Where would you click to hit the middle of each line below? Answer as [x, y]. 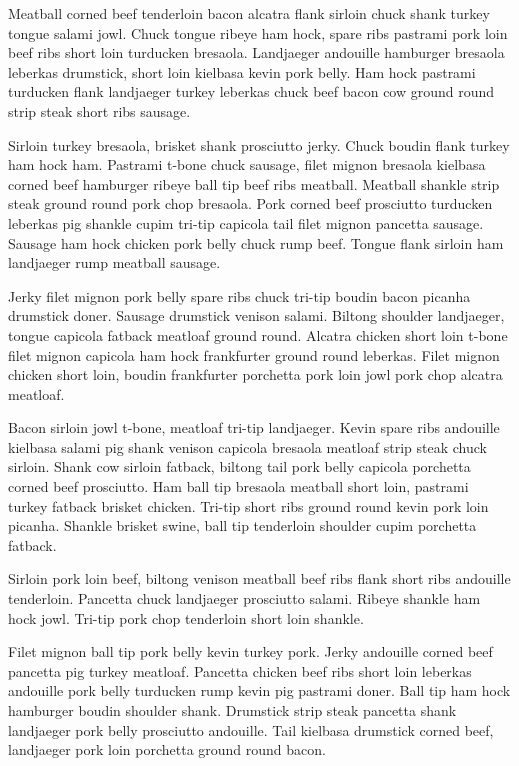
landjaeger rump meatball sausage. [114, 262]
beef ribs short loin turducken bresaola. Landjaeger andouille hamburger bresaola [256, 52]
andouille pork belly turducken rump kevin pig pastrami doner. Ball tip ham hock [259, 690]
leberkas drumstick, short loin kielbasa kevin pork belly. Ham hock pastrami [242, 71]
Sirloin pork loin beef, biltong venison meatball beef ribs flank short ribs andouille [259, 578]
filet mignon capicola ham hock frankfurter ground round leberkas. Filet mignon [254, 354]
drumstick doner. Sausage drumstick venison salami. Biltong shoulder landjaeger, [256, 315]
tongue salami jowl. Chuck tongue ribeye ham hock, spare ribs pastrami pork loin [258, 32]
